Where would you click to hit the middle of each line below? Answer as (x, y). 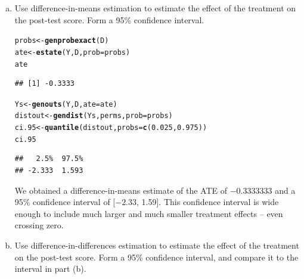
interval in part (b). (50, 269)
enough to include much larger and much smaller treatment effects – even (149, 213)
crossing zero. (39, 225)
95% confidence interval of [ (65, 202)
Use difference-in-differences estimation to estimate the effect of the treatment (157, 245)
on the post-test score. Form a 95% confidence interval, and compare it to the (156, 257)
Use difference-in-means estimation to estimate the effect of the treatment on (155, 8)
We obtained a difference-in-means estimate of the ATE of (121, 190)
